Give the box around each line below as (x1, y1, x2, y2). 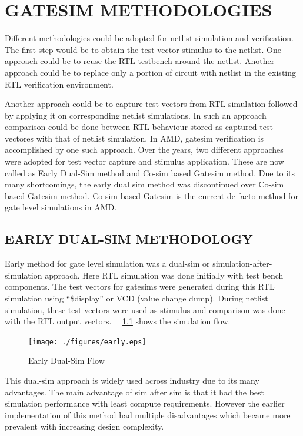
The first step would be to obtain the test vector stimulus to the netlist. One (5, 43, 281, 55)
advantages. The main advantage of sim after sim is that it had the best (5, 385, 264, 398)
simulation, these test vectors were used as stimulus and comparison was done (5, 303, 285, 316)
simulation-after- (212, 257, 272, 270)
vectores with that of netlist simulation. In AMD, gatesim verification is (5, 132, 264, 144)
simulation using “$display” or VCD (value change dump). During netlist (5, 292, 268, 304)
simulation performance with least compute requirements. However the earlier (5, 397, 285, 410)
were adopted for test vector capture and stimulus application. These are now (5, 155, 284, 167)
